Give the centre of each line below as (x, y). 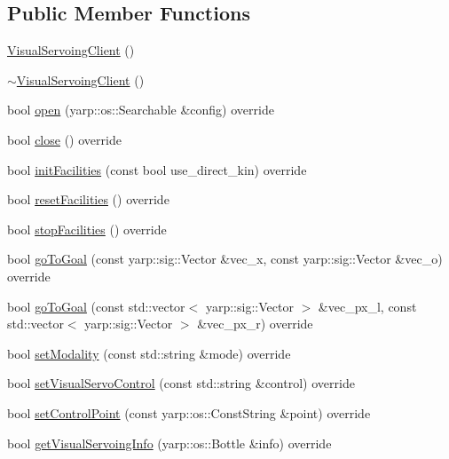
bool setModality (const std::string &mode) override (149, 353)
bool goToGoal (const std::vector (96, 306)
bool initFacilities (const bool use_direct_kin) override (157, 169)
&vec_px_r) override (255, 324)
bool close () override (64, 139)
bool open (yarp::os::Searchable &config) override (141, 110)
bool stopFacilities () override (87, 229)
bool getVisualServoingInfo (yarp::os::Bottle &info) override (169, 443)
